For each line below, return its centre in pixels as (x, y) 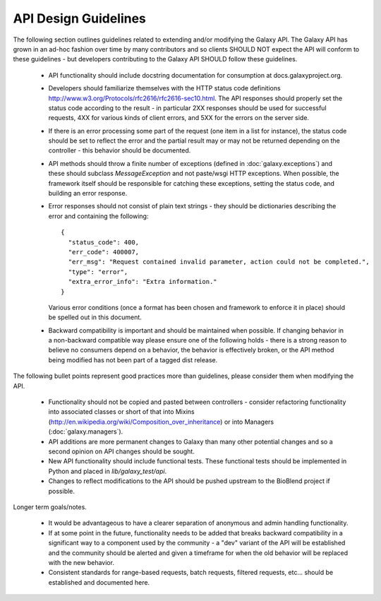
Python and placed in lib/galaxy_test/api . (108, 471)
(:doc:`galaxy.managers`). (86, 432)
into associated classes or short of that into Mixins (121, 412)
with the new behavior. (81, 562)
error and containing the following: (98, 216)
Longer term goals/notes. (50, 507)
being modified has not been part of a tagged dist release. (133, 359)
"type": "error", (98, 272)
